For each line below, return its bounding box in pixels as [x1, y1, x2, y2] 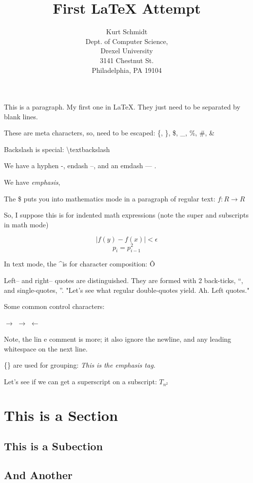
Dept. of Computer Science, [85, 36, 168, 46]
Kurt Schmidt [106, 26, 148, 37]
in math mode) [4, 219, 49, 229]
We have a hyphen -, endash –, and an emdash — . [4, 160, 156, 171]
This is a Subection [4, 439, 103, 454]
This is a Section [4, 405, 118, 425]
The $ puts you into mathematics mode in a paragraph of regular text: [4, 193, 215, 203]
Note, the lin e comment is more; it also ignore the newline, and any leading [4, 334, 232, 344]
